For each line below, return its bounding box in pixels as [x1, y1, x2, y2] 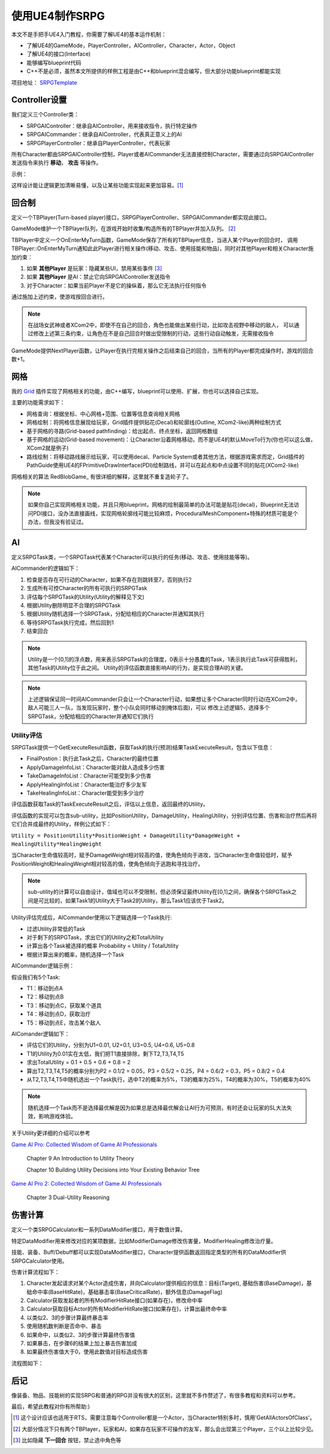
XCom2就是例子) [26, 444, 69, 452]
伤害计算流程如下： [11, 1268, 60, 1276]
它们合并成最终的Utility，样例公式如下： [11, 820, 112, 828]
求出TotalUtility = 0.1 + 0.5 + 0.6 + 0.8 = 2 [26, 1059, 131, 1066]
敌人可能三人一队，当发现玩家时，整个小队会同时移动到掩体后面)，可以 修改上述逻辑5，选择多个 [28, 704, 270, 711]
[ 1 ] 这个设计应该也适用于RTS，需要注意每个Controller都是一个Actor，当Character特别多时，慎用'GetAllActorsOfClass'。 [13, 1414, 315, 1422]
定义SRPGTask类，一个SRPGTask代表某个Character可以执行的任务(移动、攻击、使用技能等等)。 [11, 553, 253, 561]
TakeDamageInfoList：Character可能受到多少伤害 [26, 772, 152, 779]
